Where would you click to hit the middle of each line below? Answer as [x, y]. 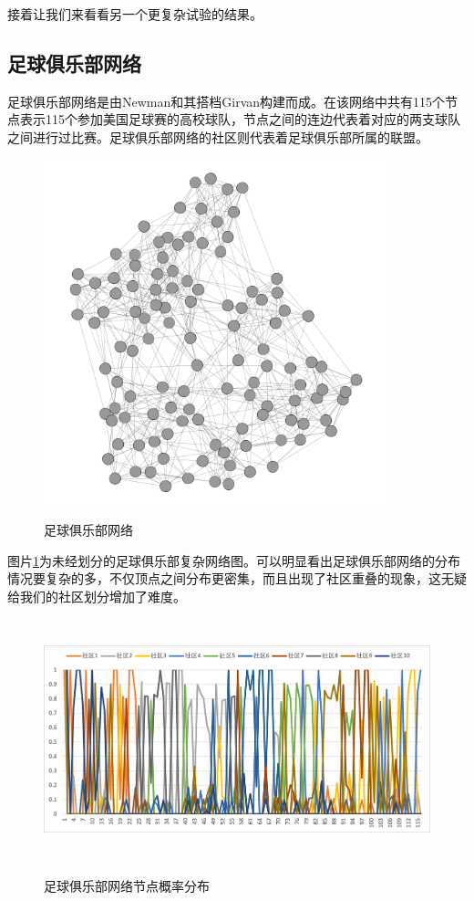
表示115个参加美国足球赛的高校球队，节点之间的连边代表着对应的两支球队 [240, 119]
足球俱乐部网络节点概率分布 [127, 885]
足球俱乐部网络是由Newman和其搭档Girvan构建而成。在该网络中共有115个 [227, 101]
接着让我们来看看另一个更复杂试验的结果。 [135, 14]
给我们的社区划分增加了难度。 [97, 596]
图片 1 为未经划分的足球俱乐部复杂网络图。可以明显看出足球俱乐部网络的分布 [234, 560]
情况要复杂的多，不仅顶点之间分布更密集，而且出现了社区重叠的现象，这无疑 [237, 578]
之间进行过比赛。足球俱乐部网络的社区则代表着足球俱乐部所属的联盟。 [218, 136]
